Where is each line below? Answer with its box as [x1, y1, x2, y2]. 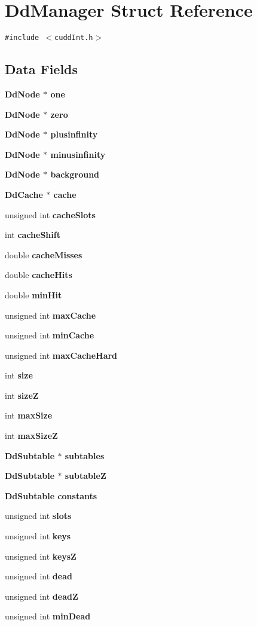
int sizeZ [5, 389, 39, 401]
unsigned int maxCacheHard [5, 349, 118, 361]
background [50, 168, 100, 181]
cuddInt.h [54, 33, 93, 42]
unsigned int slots [5, 509, 72, 522]
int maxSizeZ [5, 429, 58, 442]
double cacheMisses [5, 248, 82, 261]
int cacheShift [5, 228, 60, 241]
